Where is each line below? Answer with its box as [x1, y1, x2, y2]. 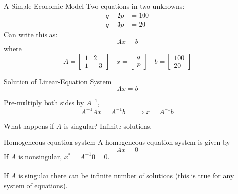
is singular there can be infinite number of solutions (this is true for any [18, 170, 234, 180]
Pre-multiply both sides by [4, 97, 84, 108]
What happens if [4, 120, 54, 130]
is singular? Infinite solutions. [64, 120, 152, 130]
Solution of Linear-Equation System [4, 76, 112, 86]
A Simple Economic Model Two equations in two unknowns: [4, 1, 185, 11]
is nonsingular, [18, 151, 62, 161]
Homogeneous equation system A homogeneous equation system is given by [4, 137, 230, 147]
